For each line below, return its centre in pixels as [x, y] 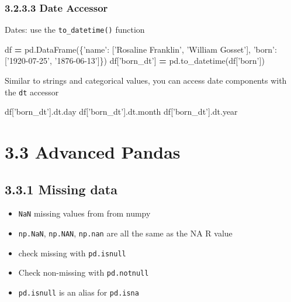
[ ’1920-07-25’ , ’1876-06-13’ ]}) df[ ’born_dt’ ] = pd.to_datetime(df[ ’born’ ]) [135, 61]
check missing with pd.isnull [72, 253]
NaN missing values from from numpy [84, 213]
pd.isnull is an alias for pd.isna [79, 292]
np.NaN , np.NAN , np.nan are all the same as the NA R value [125, 233]
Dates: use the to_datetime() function [75, 30]
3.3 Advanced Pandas [93, 152]
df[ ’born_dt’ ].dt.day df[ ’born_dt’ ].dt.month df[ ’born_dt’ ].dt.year [121, 111]
